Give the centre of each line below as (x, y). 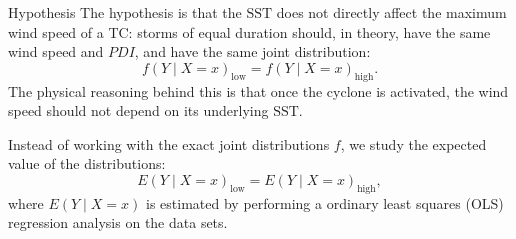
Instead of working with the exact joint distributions (169, 143)
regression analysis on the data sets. (118, 222)
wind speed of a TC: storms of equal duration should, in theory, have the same (249, 31)
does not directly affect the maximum (391, 12)
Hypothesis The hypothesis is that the (125, 12)
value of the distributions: (87, 163)
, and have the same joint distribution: (252, 51)
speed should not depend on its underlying (138, 110)
